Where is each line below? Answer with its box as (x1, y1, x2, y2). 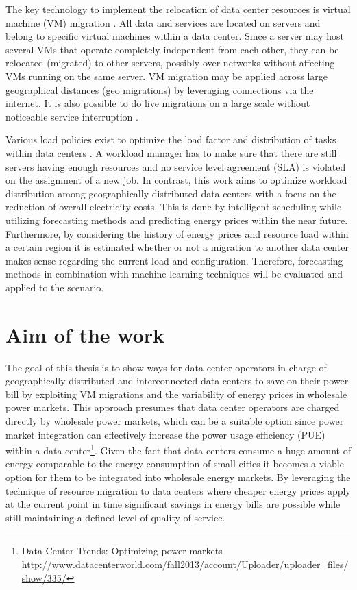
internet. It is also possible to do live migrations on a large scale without (5, 96, 310, 110)
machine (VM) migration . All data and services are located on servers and (5, 15, 321, 29)
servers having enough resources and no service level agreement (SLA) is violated (5, 159, 346, 173)
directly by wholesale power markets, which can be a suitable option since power (5, 413, 344, 428)
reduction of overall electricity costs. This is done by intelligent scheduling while (5, 199, 342, 214)
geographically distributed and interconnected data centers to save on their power (5, 373, 349, 388)
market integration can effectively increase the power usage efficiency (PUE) (5, 427, 325, 441)
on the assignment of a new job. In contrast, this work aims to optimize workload (5, 173, 347, 187)
